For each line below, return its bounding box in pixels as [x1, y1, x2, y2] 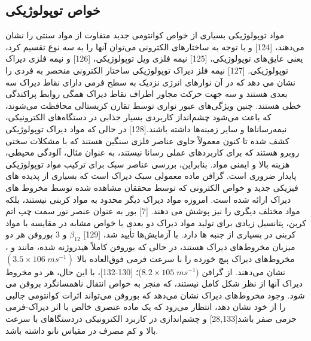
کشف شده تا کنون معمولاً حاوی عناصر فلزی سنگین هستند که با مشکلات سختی [5, 134, 289, 147]
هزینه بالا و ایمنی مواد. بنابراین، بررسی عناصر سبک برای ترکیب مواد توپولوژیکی [5, 157, 290, 170]
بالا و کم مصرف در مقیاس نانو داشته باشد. [5, 324, 158, 336]
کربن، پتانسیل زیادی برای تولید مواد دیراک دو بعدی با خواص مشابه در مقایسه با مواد [5, 216, 306, 229]
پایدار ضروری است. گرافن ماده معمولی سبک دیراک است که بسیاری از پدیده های [5, 169, 297, 182]
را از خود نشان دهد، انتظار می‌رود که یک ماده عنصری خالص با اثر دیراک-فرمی [5, 300, 286, 313]
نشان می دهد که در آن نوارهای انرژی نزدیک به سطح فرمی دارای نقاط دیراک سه [5, 75, 295, 88]
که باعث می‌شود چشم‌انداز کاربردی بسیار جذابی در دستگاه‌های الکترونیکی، [5, 111, 272, 123]
